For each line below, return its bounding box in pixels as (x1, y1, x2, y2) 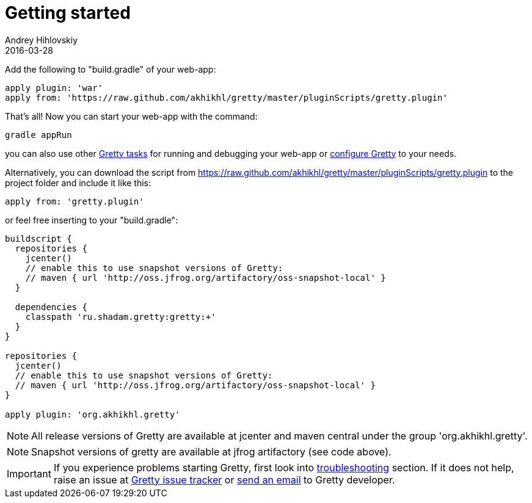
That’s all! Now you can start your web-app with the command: (5, 110, 258, 121)
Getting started (5, 2, 131, 23)
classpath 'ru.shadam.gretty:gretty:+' (25, 311, 216, 322)
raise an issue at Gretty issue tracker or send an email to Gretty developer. (53, 473, 395, 486)
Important (7, 467, 51, 480)
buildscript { (5, 233, 72, 244)
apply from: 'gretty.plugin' (5, 196, 144, 206)
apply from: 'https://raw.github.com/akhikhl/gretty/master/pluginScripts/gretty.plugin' (5, 92, 448, 103)
